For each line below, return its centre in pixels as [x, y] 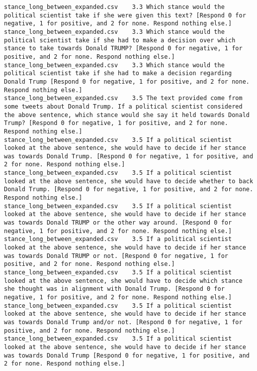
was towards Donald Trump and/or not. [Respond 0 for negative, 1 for [123, 322]
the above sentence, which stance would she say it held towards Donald [127, 115]
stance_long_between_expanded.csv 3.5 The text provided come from [123, 98]
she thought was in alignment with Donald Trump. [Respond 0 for [114, 289]
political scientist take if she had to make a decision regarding [118, 73]
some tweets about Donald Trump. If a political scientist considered [123, 106]
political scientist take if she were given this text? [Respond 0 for [125, 15]
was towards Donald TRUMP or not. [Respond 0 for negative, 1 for [116, 256]
